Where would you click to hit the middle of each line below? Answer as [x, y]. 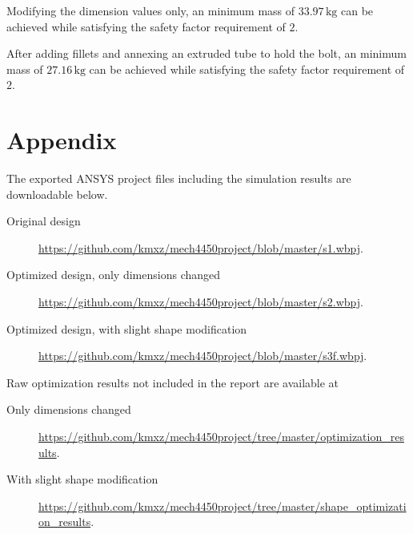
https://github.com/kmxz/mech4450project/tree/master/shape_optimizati [223, 506]
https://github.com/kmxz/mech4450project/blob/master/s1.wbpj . [201, 247]
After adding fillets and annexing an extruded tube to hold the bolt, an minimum [206, 53]
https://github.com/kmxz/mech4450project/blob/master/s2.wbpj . [201, 302]
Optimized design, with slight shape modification [127, 328]
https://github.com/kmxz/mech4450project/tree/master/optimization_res [221, 437]
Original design [44, 221]
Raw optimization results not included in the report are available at [173, 382]
